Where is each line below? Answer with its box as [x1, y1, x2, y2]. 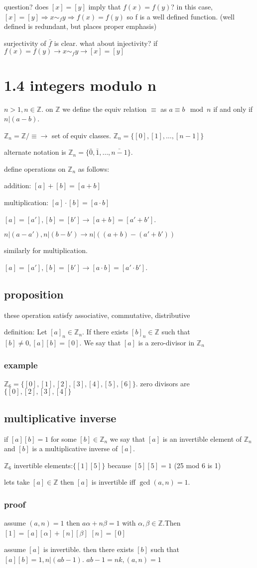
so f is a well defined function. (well [127, 11, 235, 21]
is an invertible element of [162, 433, 242, 444]
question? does [4, 1, 49, 11]
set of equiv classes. [52, 130, 111, 140]
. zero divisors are [135, 378, 190, 388]
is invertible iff [91, 477, 135, 487]
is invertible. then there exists [43, 544, 134, 555]
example [4, 358, 38, 371]
